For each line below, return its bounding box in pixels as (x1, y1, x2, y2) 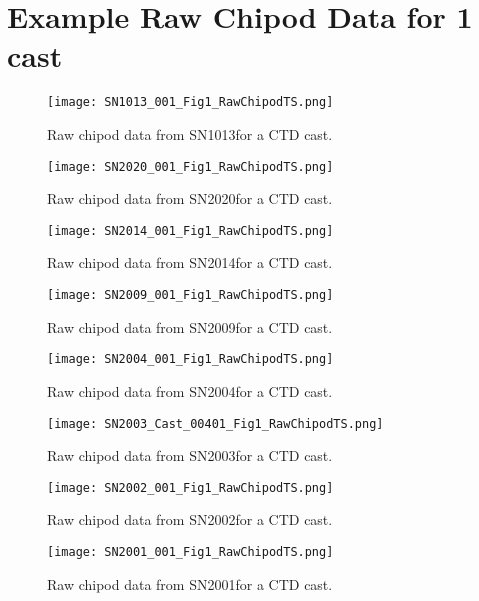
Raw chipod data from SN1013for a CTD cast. (47, 123, 333, 144)
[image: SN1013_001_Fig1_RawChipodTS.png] (47, 95, 334, 110)
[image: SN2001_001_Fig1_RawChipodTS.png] (47, 545, 334, 560)
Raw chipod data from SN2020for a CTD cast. (47, 188, 333, 209)
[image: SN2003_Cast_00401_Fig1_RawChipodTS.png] (47, 416, 384, 431)
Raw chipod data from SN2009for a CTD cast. (47, 316, 333, 337)
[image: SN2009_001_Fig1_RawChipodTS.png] (47, 288, 334, 303)
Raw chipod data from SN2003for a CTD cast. (47, 445, 333, 466)
